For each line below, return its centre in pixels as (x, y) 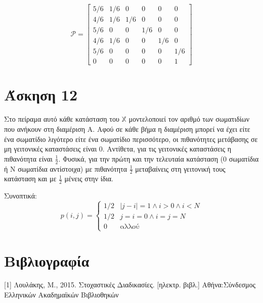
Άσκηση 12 (41, 95)
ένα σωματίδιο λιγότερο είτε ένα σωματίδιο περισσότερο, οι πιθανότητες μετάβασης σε (131, 139)
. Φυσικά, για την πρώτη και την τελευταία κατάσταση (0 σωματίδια (159, 158)
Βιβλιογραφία (47, 260)
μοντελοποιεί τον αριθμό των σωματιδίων (189, 119)
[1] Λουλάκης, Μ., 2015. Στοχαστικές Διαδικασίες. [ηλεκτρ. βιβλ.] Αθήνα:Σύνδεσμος (130, 285)
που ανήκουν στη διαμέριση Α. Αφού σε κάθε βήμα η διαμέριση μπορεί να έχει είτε (127, 129)
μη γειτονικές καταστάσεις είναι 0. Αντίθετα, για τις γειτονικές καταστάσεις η (118, 149)
